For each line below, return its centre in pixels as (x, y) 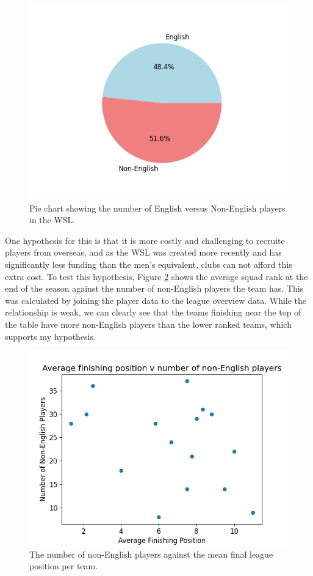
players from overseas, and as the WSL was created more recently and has (143, 252)
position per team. (64, 566)
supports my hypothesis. (50, 336)
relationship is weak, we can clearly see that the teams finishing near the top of (153, 312)
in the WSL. (52, 220)
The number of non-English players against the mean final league (151, 554)
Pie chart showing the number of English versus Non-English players (157, 208)
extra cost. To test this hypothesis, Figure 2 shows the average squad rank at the (156, 276)
